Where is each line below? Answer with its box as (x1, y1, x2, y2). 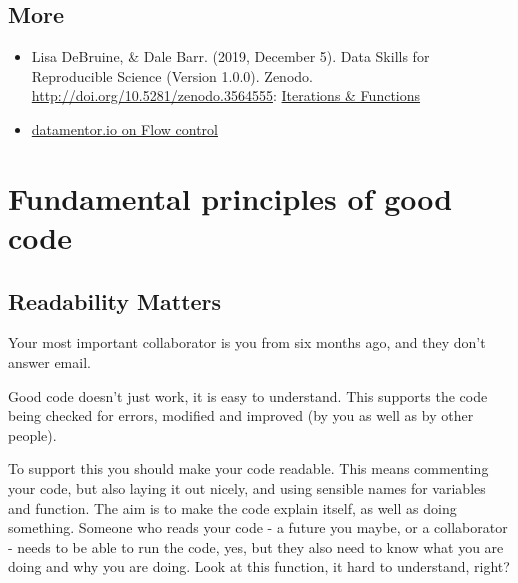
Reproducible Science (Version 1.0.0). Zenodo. (31, 65, 313, 86)
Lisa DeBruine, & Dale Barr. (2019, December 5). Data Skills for (31, 46, 430, 67)
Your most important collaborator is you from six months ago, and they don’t (8, 332, 486, 353)
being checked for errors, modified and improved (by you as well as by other (8, 405, 474, 426)
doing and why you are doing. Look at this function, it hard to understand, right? (8, 556, 510, 577)
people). (8, 424, 57, 445)
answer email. (8, 351, 91, 372)
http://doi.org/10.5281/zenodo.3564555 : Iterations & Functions (31, 85, 421, 106)
